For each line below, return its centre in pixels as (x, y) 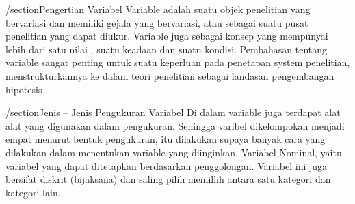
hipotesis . (27, 89)
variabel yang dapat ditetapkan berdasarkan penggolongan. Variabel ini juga (167, 165)
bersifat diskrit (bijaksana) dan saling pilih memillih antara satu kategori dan (168, 179)
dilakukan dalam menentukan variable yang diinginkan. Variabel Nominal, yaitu (174, 152)
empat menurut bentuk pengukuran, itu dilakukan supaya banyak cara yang (166, 139)
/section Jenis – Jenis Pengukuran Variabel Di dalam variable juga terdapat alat (173, 112)
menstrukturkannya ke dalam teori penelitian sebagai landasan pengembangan (170, 75)
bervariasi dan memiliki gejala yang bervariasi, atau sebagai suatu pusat (157, 22)
